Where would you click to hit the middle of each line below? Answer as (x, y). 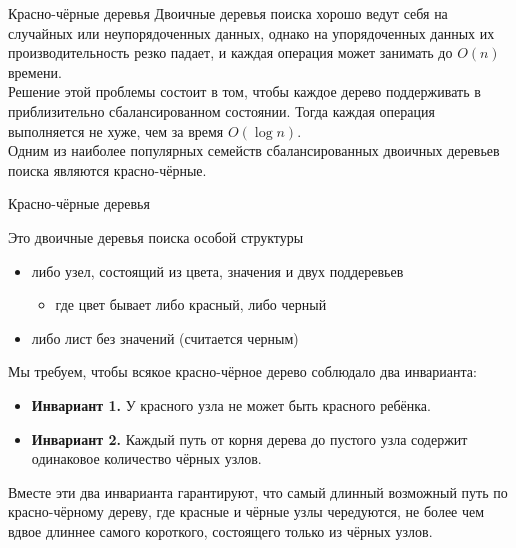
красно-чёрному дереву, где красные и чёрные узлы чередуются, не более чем (246, 511)
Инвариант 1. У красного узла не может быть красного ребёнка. (231, 404)
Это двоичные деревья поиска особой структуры (156, 236)
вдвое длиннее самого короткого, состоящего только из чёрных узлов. (220, 530)
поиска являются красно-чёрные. (107, 169)
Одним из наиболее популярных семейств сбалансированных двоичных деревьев (254, 150)
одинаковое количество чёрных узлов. (146, 458)
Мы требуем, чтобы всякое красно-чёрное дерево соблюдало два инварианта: (242, 371)
